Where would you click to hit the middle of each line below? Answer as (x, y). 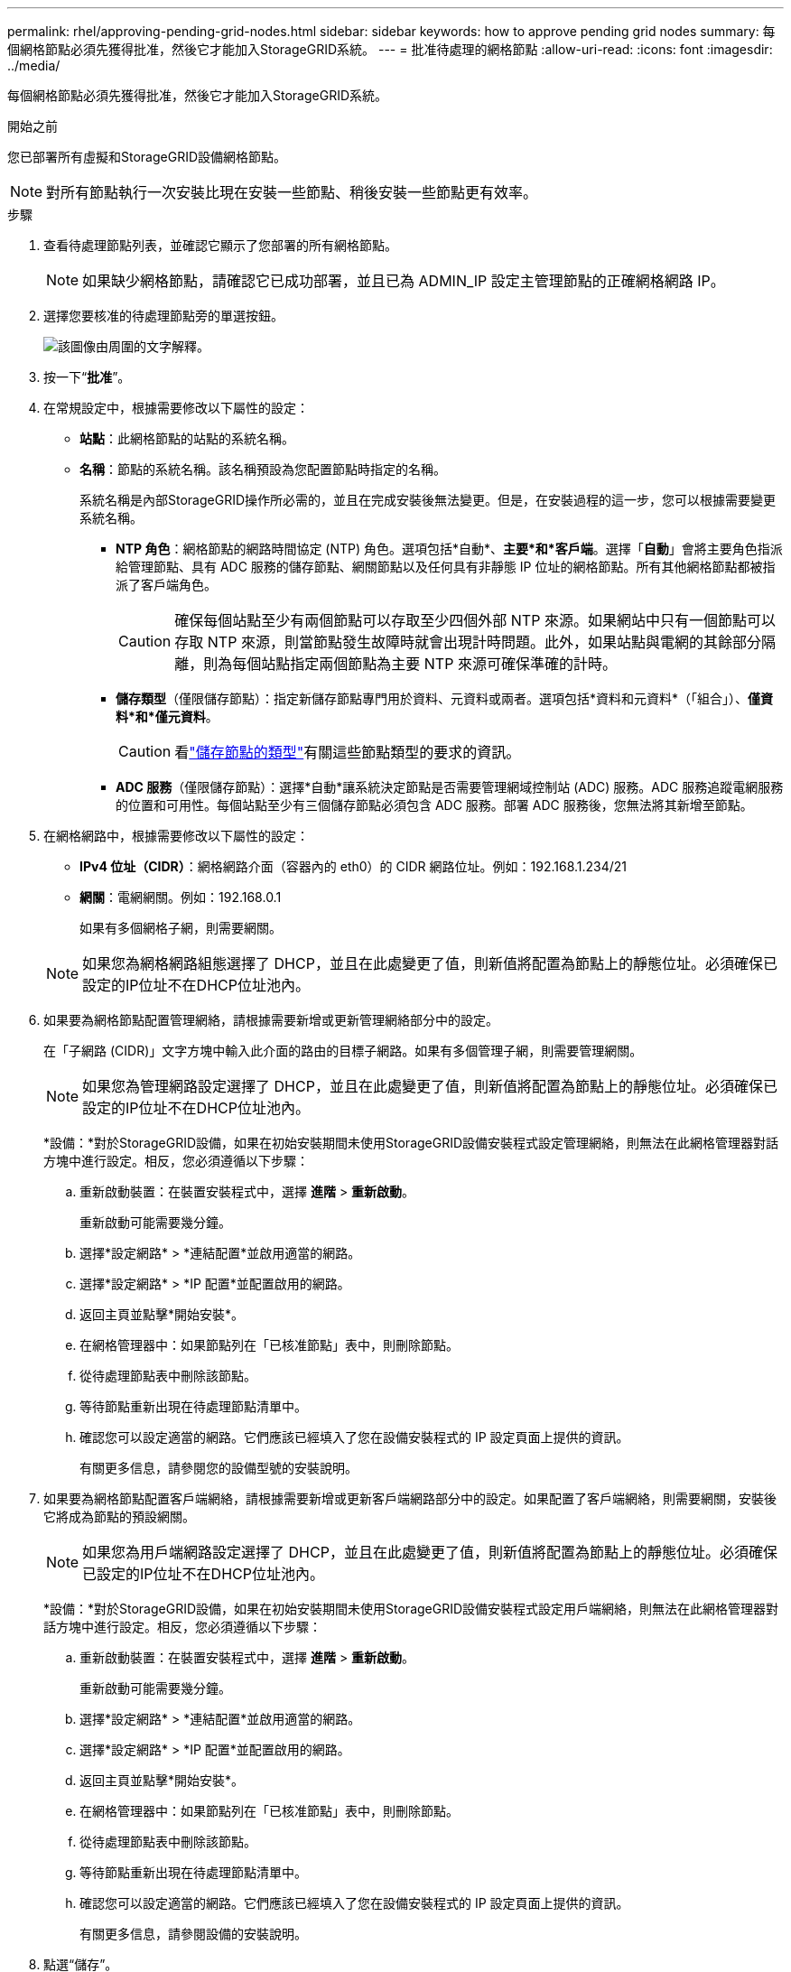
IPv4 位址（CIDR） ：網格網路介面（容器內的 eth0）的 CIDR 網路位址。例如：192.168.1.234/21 (354, 866)
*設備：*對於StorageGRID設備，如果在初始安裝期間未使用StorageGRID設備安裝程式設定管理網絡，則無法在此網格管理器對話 (411, 1143)
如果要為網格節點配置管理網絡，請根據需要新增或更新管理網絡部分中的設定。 (271, 1020)
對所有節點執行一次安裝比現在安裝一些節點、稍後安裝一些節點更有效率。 (292, 192)
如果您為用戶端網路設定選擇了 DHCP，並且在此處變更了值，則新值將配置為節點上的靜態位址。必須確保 (430, 1552)
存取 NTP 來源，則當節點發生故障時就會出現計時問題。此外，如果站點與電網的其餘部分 (468, 642)
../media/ (34, 65)
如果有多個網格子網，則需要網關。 (181, 928)
